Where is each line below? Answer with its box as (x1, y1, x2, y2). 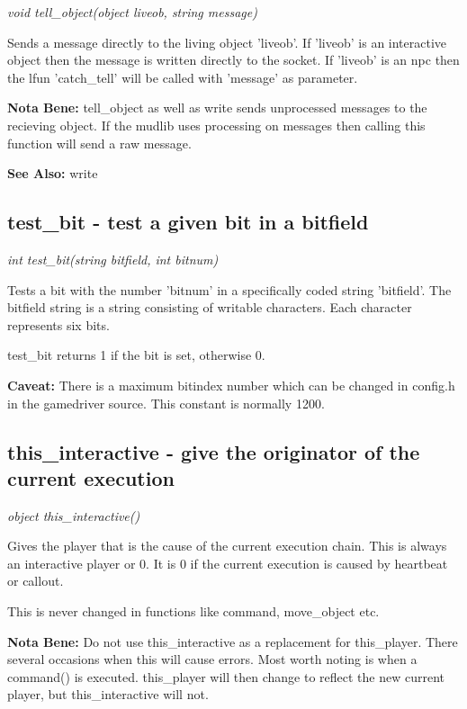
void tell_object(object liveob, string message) (7, 3, 257, 21)
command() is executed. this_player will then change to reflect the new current (7, 667, 445, 686)
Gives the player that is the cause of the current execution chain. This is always (7, 536, 447, 555)
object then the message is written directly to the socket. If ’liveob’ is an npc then (7, 50, 460, 69)
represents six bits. (7, 315, 110, 334)
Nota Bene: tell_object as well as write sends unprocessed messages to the (7, 98, 427, 117)
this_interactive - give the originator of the (7, 437, 420, 465)
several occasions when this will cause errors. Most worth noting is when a (7, 650, 418, 669)
